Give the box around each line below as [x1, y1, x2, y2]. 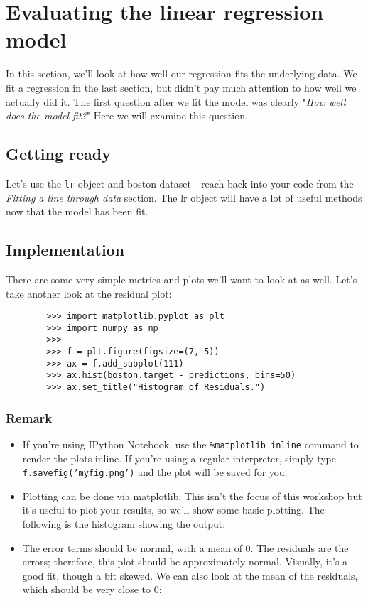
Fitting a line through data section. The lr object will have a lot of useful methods [6, 190, 362, 205]
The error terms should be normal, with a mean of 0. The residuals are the [22, 540, 349, 555]
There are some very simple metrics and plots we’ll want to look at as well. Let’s [6, 271, 357, 286]
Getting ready [6, 143, 111, 165]
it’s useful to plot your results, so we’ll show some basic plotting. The [22, 502, 325, 517]
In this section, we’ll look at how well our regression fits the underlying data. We [6, 66, 357, 81]
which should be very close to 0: [22, 582, 162, 597]
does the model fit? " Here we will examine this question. [6, 108, 248, 123]
